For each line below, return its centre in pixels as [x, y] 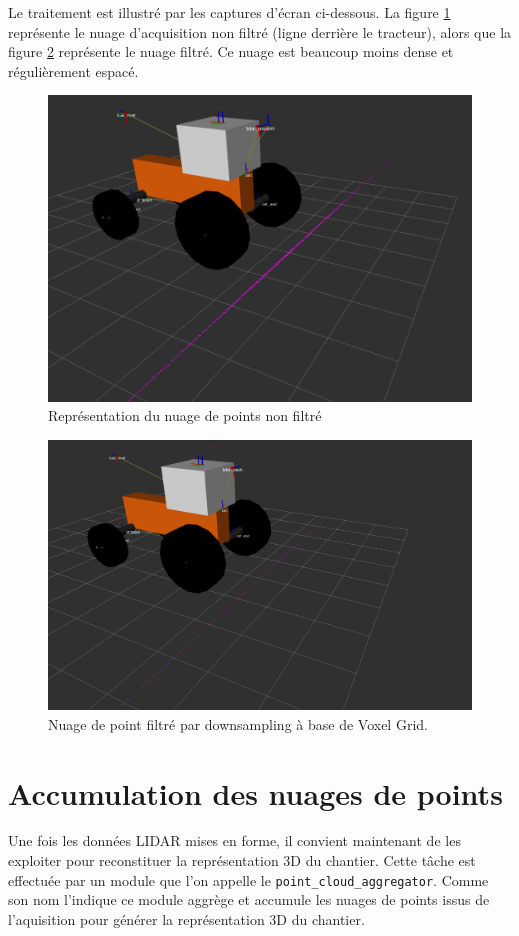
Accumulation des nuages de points [255, 792]
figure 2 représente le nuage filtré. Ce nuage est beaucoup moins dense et [231, 51]
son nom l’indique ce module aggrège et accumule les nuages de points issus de [249, 899]
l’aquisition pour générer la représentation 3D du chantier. [186, 918]
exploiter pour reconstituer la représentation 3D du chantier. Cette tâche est [242, 860]
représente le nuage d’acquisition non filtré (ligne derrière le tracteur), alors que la [260, 31]
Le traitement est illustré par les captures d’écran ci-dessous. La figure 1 [229, 12]
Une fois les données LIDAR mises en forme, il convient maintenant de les [234, 840]
